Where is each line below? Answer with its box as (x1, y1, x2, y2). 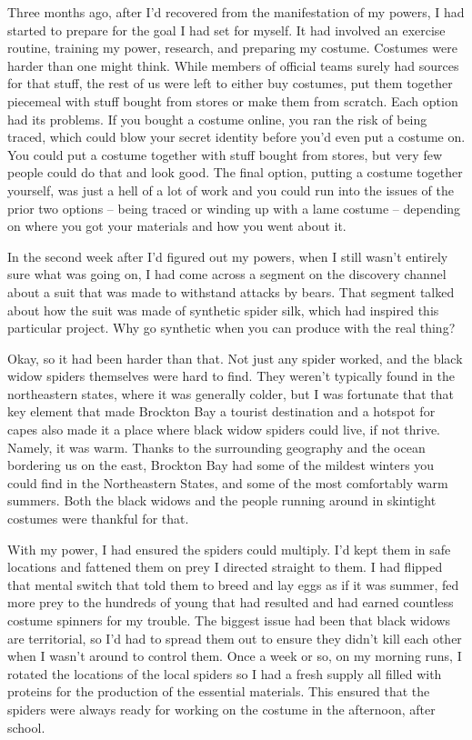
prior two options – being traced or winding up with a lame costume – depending (7, 198, 461, 217)
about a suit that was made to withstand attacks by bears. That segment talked (7, 282, 455, 301)
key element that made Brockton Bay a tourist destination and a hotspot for (7, 402, 436, 421)
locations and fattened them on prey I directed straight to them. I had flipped (7, 557, 443, 576)
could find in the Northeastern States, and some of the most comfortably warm (7, 473, 448, 492)
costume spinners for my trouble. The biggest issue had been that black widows (7, 611, 451, 629)
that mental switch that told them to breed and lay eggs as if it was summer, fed (7, 575, 459, 594)
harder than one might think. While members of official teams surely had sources (7, 55, 459, 75)
